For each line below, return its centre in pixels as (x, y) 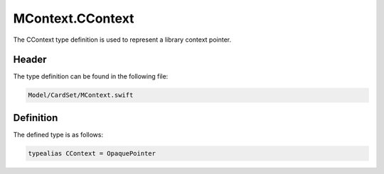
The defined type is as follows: (58, 134)
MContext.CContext (74, 18)
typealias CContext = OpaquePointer (92, 153)
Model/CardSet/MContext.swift (81, 95)
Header (30, 60)
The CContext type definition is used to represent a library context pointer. (122, 40)
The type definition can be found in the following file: (91, 76)
